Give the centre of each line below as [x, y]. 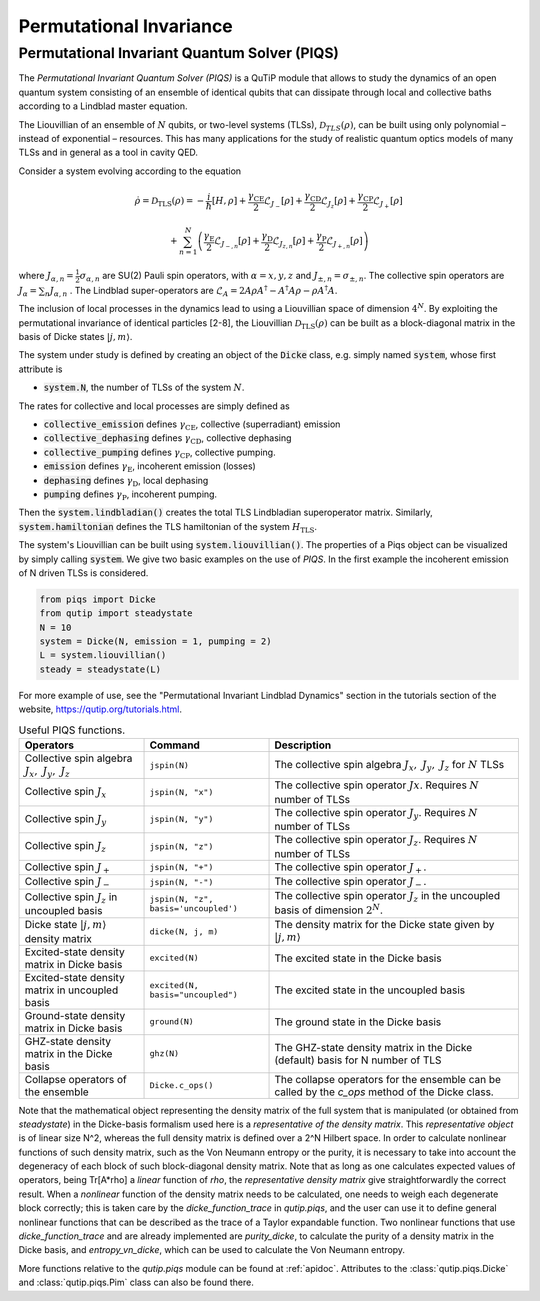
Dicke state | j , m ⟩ [65, 925]
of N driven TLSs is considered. [83, 572]
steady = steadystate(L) [100, 669]
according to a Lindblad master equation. [103, 106]
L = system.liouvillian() [103, 655]
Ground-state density [75, 1015]
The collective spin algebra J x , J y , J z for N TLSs [389, 766]
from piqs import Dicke [98, 599]
